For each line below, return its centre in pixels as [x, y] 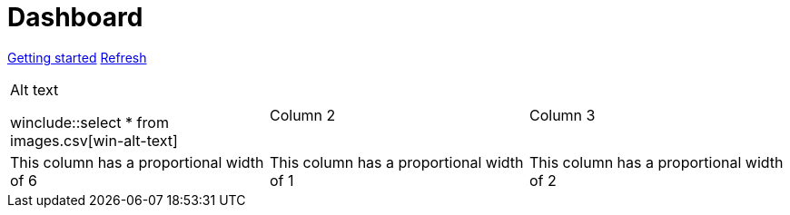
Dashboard [75, 17]
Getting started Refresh [77, 57]
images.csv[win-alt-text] [94, 140]
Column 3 [562, 115]
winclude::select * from [89, 122]
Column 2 [302, 115]
